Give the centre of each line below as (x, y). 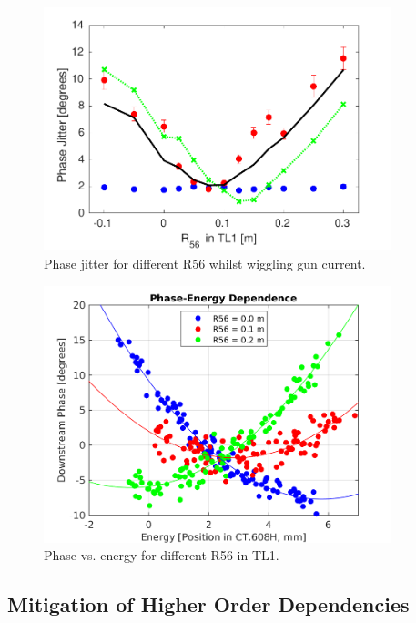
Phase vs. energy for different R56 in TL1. (162, 555)
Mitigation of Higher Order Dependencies (208, 604)
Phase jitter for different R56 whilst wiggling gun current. (205, 263)
